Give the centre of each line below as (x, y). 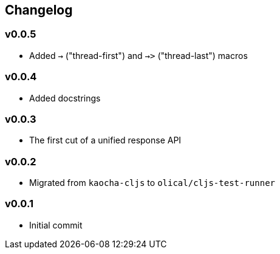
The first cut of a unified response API (105, 140)
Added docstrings (65, 98)
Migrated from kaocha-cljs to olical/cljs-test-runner (152, 183)
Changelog (39, 10)
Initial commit (56, 225)
